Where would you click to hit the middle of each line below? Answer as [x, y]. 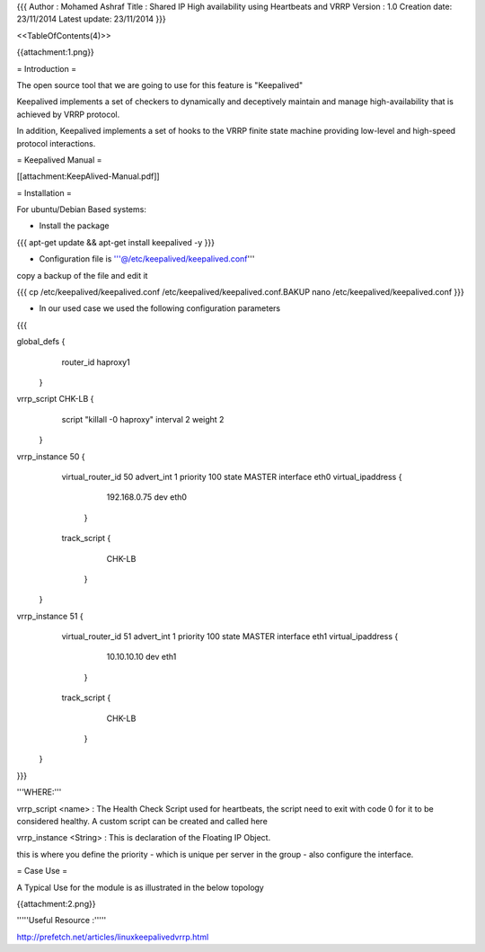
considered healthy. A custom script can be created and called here [142, 821]
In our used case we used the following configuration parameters [160, 308]
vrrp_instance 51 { [50, 616]
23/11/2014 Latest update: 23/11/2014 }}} [91, 19]
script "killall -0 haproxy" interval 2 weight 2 [143, 419]
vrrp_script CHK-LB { [55, 399]
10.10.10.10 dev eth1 [141, 657]
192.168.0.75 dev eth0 [147, 497]
